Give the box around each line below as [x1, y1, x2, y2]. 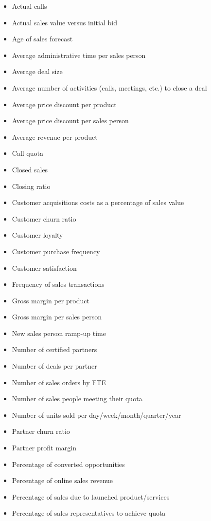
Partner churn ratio [12, 426, 70, 436]
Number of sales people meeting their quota [12, 393, 142, 404]
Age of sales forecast [12, 34, 73, 44]
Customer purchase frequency [12, 246, 100, 256]
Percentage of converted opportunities [12, 459, 125, 469]
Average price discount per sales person [12, 115, 129, 126]
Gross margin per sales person [12, 312, 102, 322]
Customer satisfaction [12, 262, 77, 273]
